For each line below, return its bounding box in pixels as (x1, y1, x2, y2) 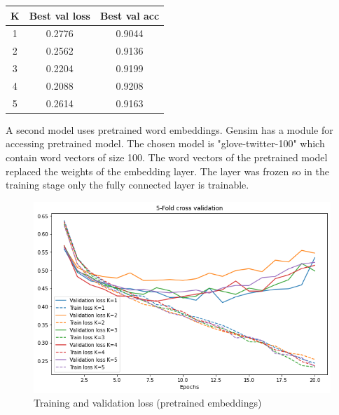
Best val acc (99, 8, 160, 22)
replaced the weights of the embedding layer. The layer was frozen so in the (6, 163, 329, 178)
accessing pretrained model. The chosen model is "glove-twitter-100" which (6, 136, 325, 151)
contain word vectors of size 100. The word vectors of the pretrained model (6, 150, 328, 164)
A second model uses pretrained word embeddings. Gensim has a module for (6, 122, 333, 137)
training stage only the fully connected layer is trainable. (6, 177, 249, 192)
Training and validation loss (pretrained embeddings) (34, 395, 262, 410)
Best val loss (29, 8, 90, 22)
